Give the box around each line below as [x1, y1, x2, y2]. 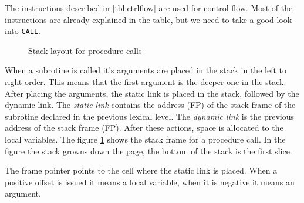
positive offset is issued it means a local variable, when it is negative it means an [5, 175, 295, 188]
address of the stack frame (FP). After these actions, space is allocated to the [5, 121, 283, 134]
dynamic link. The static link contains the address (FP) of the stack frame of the [5, 99, 296, 111]
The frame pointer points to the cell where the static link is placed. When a [5, 164, 278, 177]
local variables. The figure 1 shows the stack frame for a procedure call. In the [5, 133, 286, 145]
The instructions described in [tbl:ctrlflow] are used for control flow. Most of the [5, 2, 293, 13]
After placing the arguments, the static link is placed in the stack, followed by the [5, 87, 299, 99]
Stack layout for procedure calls [28, 44, 142, 56]
